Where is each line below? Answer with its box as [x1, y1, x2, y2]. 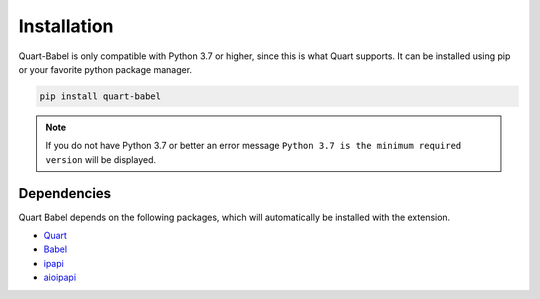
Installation [18, 15, 114, 37]
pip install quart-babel [39, 90, 162, 102]
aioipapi [43, 271, 77, 284]
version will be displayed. [45, 153, 157, 165]
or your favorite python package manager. [18, 63, 193, 75]
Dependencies [18, 185, 112, 202]
